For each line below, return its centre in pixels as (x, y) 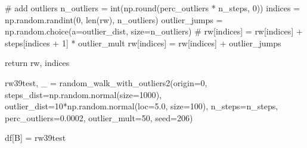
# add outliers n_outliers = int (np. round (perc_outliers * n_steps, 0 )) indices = (153, 8)
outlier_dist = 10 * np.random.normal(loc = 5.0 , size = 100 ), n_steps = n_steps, (142, 106)
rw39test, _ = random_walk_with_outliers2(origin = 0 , (106, 82)
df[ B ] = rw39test (35, 138)
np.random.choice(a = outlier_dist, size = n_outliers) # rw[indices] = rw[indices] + (154, 31)
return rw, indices (37, 63)
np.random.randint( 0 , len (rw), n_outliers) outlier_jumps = (114, 19)
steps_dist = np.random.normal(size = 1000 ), (83, 94)
